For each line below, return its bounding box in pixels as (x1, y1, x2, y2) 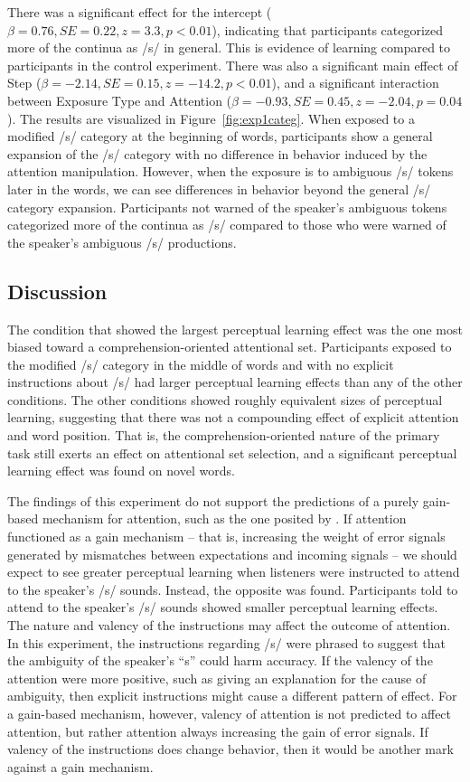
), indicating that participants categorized (211, 20, 444, 39)
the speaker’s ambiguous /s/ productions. (7, 232, 237, 251)
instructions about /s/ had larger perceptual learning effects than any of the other (7, 372, 463, 391)
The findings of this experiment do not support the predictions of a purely (7, 491, 419, 510)
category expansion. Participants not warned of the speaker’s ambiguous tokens (7, 197, 447, 216)
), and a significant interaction (271, 73, 439, 92)
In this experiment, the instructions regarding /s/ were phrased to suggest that (7, 633, 446, 652)
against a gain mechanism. (7, 757, 154, 776)
